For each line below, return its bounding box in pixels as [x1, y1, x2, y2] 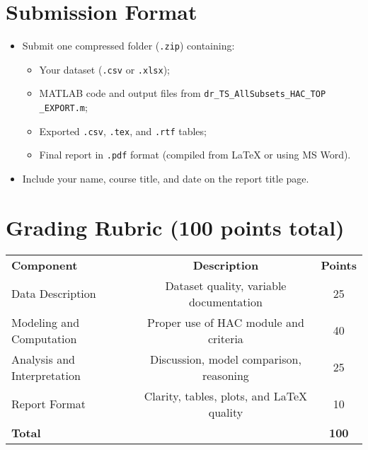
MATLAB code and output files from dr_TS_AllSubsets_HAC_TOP [39, 86, 326, 100]
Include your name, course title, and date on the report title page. [22, 171, 309, 186]
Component [11, 256, 78, 273]
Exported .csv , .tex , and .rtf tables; [39, 123, 207, 138]
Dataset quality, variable [165, 277, 287, 294]
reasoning [202, 367, 249, 383]
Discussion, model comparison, [149, 350, 301, 367]
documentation [188, 293, 263, 310]
